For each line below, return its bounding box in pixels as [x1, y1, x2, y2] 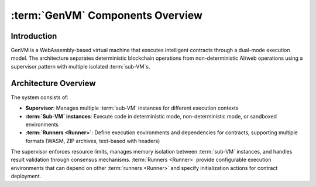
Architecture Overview [11, 78, 96, 88]
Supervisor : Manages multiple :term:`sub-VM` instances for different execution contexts [25, 104, 239, 111]
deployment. [11, 173, 41, 180]
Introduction [11, 31, 57, 41]
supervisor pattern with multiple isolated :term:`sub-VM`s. [11, 63, 150, 70]
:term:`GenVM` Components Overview [11, 9, 203, 22]
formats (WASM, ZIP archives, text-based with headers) [25, 137, 160, 144]
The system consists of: [11, 94, 69, 101]
